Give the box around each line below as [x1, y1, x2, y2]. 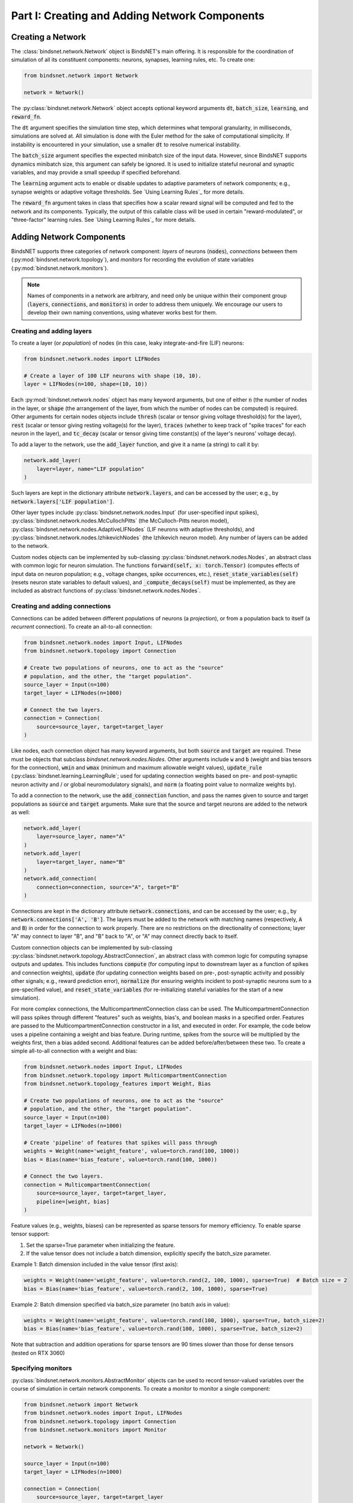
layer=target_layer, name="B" [36, 859, 126, 865]
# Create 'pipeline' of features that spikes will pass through [23, 1139, 218, 1146]
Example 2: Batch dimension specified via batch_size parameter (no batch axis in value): [11, 1300, 230, 1308]
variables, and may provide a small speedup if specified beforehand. [11, 168, 181, 176]
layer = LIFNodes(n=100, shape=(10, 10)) [23, 381, 148, 388]
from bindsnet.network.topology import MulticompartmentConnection [23, 1072, 227, 1079]
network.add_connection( [23, 875, 97, 882]
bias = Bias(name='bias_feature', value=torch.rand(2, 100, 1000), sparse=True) [23, 1285, 268, 1292]
